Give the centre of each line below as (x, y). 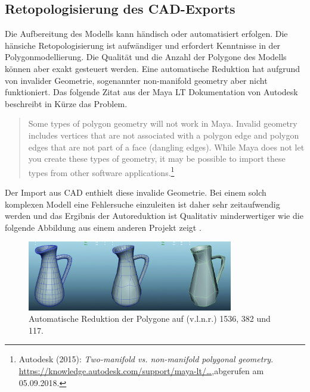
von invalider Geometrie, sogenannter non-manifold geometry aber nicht (136, 80)
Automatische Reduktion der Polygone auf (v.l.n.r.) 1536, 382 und (150, 319)
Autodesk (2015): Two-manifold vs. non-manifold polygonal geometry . (146, 359)
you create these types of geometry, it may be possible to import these (157, 159)
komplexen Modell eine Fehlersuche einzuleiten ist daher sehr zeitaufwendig (142, 204)
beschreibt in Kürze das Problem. (66, 103)
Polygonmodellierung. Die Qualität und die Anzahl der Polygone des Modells (146, 57)
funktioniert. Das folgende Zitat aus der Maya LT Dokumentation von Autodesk (151, 92)
